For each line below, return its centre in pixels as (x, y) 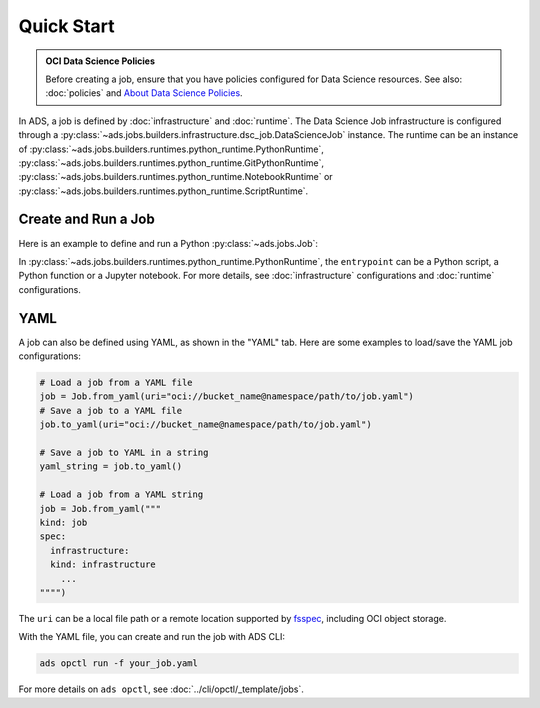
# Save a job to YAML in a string (124, 452)
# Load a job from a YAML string (121, 494)
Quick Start (66, 26)
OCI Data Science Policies (100, 61)
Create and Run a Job (86, 219)
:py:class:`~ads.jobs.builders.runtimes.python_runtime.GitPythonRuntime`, (171, 162)
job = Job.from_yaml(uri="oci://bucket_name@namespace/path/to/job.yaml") (227, 396)
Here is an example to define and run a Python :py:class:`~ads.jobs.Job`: (168, 243)
